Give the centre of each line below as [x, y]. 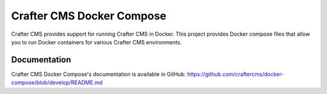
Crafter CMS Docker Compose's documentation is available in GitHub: [98, 74]
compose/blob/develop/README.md [57, 82]
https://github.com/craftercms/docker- [235, 74]
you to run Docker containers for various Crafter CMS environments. [96, 42]
